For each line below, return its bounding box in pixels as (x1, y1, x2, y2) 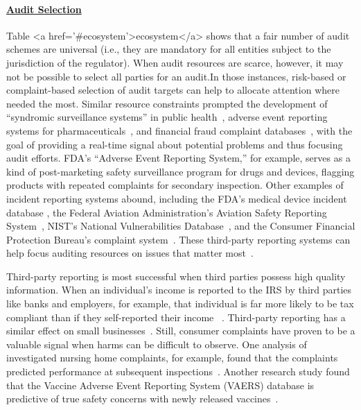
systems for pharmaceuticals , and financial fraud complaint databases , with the (6, 123, 353, 137)
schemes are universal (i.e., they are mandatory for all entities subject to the (6, 42, 331, 56)
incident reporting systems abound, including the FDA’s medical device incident (6, 191, 347, 205)
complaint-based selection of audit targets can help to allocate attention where (6, 83, 340, 97)
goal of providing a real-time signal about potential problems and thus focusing (6, 137, 343, 151)
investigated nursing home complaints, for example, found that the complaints (6, 350, 338, 365)
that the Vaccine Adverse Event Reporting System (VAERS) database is (6, 377, 315, 392)
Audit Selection (6, 1, 82, 16)
